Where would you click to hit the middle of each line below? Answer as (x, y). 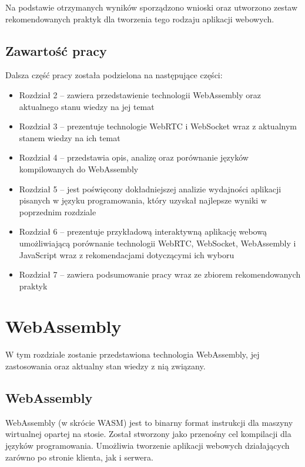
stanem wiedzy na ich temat (70, 137)
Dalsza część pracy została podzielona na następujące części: (114, 75)
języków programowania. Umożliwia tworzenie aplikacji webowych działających (148, 445)
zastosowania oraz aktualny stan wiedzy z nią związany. (105, 366)
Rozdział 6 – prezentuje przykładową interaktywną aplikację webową (143, 231)
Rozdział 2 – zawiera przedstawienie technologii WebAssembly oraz (140, 94)
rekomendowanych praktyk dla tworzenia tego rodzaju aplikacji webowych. (140, 19)
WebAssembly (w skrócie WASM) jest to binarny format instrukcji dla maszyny (149, 422)
